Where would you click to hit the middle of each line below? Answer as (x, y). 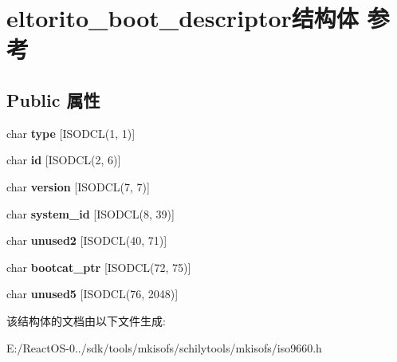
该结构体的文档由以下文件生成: (86, 320)
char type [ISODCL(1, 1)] (71, 133)
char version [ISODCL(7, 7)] (78, 186)
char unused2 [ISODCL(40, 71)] (87, 240)
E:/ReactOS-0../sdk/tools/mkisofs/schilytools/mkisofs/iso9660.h (164, 347)
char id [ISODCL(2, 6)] (64, 160)
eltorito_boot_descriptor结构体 (183, 18)
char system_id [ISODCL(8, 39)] (90, 213)
